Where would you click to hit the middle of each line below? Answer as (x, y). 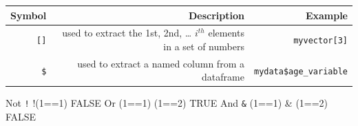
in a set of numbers (204, 46)
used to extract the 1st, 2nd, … (127, 33)
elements (226, 33)
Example (326, 15)
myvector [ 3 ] (320, 41)
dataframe (223, 77)
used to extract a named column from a (161, 63)
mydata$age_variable (301, 71)
